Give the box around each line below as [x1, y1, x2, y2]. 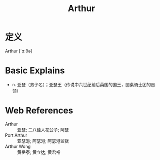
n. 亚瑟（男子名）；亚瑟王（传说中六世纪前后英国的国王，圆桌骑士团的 [12, 81, 151, 87]
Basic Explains [5, 65, 65, 76]
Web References [5, 105, 74, 116]
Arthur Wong [5, 144, 31, 149]
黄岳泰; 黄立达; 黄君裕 [17, 149, 61, 155]
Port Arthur [5, 132, 28, 138]
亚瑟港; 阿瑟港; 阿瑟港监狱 [17, 138, 69, 144]
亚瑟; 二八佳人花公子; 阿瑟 [17, 127, 69, 132]
